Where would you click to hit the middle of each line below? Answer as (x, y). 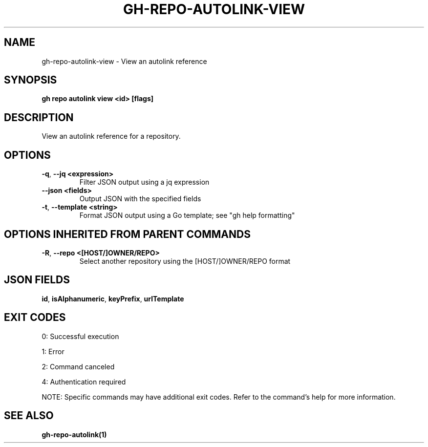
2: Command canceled (78, 366)
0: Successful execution (80, 336)
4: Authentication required (84, 382)
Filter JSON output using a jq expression (144, 182)
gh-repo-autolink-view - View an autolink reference (124, 61)
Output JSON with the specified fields (140, 199)
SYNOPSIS (31, 80)
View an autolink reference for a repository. (111, 136)
